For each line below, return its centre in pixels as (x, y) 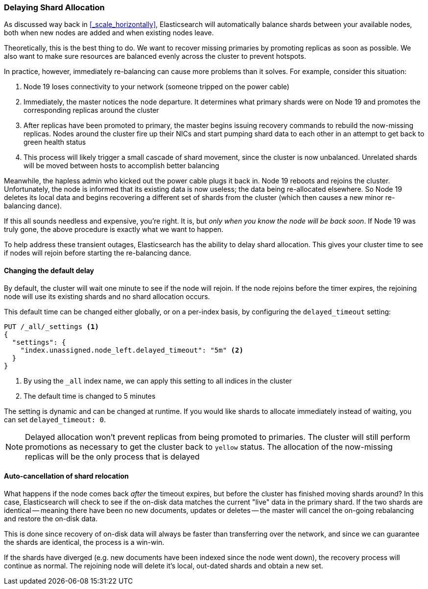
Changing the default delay (49, 270)
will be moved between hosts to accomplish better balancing (121, 166)
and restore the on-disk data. (51, 518)
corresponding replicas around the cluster (91, 110)
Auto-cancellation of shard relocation (66, 476)
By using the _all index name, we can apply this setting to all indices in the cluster (158, 381)
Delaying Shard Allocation (54, 7)
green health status (55, 142)
